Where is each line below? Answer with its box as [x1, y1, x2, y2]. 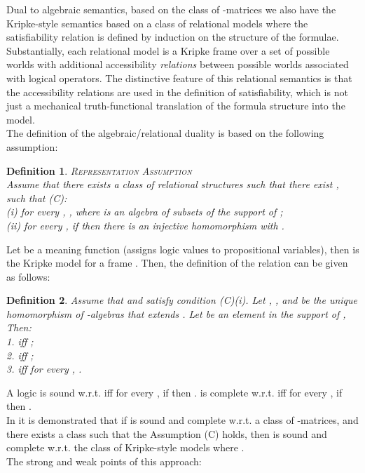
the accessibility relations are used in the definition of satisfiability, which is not [6, 84, 348, 99]
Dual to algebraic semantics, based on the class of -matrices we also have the [6, 2, 336, 16]
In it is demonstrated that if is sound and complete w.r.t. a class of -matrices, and [6, 413, 359, 427]
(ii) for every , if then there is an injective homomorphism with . [6, 218, 284, 232]
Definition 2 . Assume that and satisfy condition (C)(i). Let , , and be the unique [6, 293, 358, 307]
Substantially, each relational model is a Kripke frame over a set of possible [6, 43, 330, 58]
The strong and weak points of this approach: [6, 453, 202, 468]
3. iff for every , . [6, 361, 82, 376]
